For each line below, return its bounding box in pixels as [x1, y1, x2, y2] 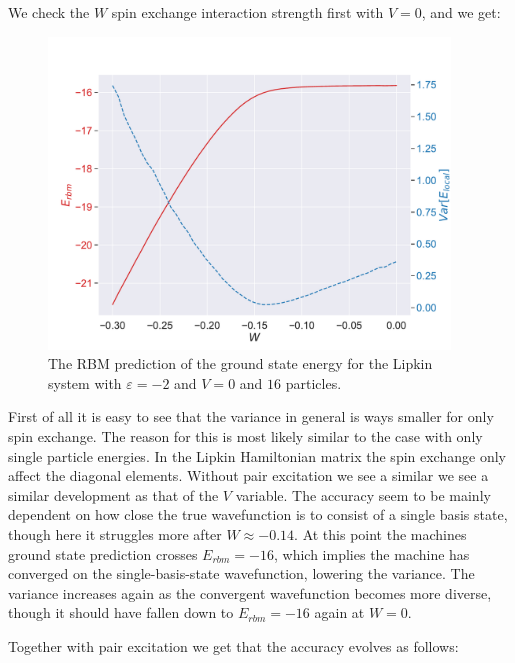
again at [314, 602, 365, 623]
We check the [8, 2, 90, 22]
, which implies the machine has [274, 543, 470, 564]
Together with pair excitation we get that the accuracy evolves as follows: [8, 636, 459, 657]
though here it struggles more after [8, 524, 222, 545]
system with [48, 372, 122, 393]
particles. [285, 372, 342, 393]
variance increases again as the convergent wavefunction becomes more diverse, [8, 582, 492, 603]
